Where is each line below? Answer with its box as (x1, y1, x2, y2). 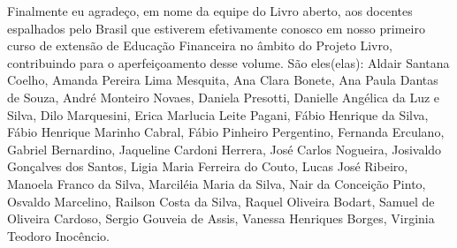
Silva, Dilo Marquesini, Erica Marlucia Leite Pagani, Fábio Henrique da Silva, (7, 105, 429, 124)
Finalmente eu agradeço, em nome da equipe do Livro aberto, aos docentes (7, 2, 413, 19)
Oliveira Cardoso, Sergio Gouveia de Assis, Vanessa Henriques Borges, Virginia (7, 209, 435, 228)
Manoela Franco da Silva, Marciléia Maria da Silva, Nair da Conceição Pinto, (7, 174, 426, 192)
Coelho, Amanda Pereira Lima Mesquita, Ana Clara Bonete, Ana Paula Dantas (7, 71, 438, 89)
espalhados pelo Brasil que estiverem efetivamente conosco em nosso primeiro (7, 19, 425, 37)
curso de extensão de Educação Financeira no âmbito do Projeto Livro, (7, 36, 392, 55)
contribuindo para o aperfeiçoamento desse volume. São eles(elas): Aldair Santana (7, 53, 450, 71)
